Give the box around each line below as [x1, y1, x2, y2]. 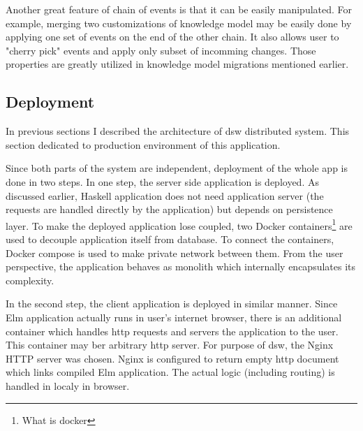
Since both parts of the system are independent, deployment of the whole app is [6, 161, 348, 175]
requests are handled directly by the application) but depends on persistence [6, 202, 333, 217]
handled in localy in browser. [6, 378, 130, 393]
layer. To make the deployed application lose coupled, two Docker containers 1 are [6, 216, 353, 233]
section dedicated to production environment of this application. [6, 137, 281, 152]
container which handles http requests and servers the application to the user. [6, 323, 339, 338]
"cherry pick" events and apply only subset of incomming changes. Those [6, 43, 316, 57]
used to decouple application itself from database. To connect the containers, [6, 231, 334, 246]
